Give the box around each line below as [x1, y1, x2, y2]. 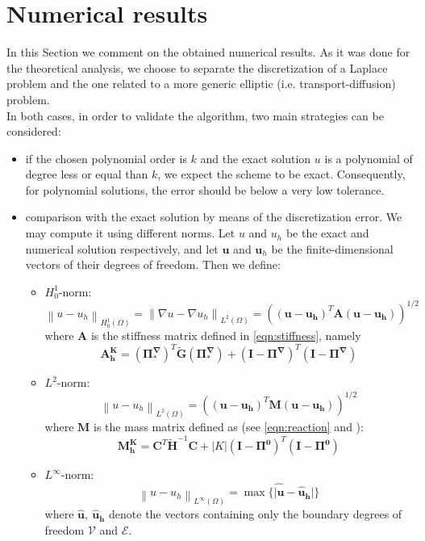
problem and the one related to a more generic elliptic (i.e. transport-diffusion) [6, 75, 396, 92]
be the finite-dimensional [271, 240, 394, 257]
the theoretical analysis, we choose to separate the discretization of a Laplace [6, 59, 388, 76]
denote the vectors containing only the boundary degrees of [109, 505, 402, 522]
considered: [6, 123, 61, 140]
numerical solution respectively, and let [25, 240, 219, 257]
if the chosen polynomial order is [25, 149, 187, 166]
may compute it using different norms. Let [25, 224, 235, 241]
